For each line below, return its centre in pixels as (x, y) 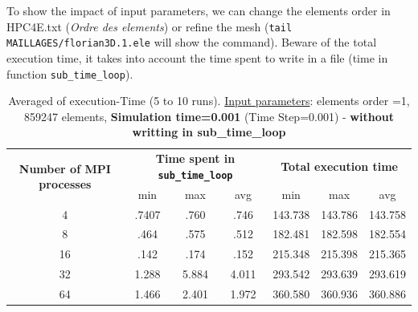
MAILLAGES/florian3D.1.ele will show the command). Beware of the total (192, 42)
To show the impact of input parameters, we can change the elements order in (199, 10)
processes (65, 184)
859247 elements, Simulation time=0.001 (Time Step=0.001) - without (209, 116)
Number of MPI (65, 168)
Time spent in (195, 158)
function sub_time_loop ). (70, 73)
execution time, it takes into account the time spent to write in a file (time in (197, 57)
